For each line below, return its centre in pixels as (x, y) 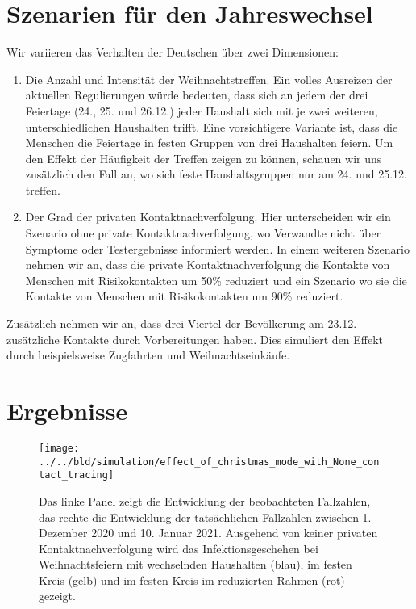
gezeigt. (57, 596)
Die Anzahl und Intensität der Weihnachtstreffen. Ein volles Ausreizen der (209, 79)
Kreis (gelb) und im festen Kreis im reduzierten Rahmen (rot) (192, 580)
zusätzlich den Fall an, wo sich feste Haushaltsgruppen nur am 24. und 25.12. (216, 174)
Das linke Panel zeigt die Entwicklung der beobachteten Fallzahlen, (205, 500)
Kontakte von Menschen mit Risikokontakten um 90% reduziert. (184, 296)
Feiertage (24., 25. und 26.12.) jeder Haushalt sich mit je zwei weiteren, (202, 110)
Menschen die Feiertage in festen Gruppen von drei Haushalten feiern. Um (209, 143)
